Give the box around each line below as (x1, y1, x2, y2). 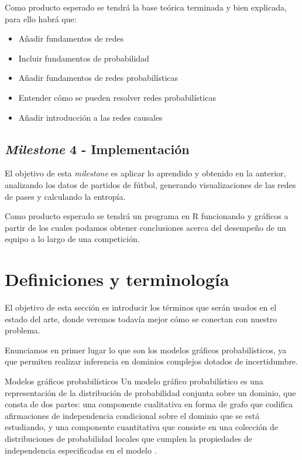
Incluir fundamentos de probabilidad (18, 52, 149, 64)
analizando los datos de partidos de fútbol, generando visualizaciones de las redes (5, 178, 296, 190)
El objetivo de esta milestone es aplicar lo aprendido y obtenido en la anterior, (5, 167, 286, 179)
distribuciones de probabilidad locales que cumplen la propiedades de (5, 432, 252, 444)
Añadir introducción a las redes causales (18, 111, 163, 123)
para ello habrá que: (5, 12, 77, 25)
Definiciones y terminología (5, 267, 229, 291)
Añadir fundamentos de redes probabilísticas (18, 71, 179, 84)
